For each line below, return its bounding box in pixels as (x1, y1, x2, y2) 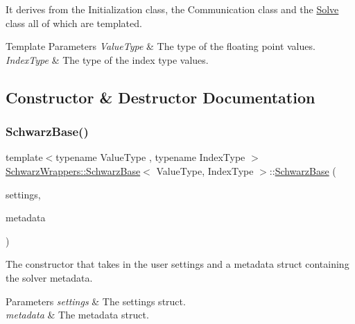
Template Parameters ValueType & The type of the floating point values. (6, 39, 315, 53)
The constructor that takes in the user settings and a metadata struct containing (6, 257, 349, 271)
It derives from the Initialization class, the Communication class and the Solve (6, 2, 339, 16)
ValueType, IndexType (156, 163, 254, 178)
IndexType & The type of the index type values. (6, 52, 209, 67)
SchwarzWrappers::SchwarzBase (6, 163, 141, 178)
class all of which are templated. (6, 15, 142, 30)
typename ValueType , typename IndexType (55, 150, 245, 164)
